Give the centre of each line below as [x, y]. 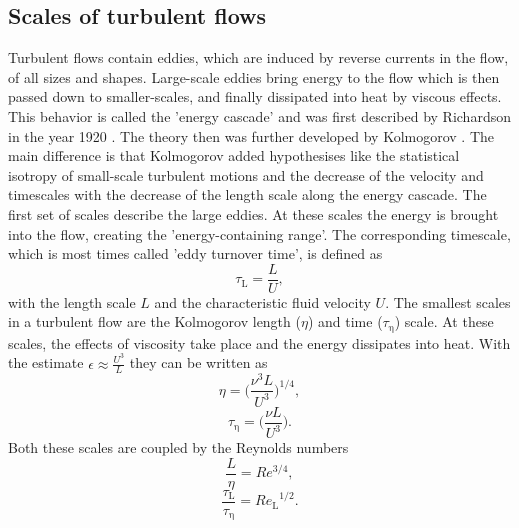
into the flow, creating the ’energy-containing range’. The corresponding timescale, [259, 233]
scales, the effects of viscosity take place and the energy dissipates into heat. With [259, 342]
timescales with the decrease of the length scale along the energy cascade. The [247, 194]
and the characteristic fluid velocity [262, 301]
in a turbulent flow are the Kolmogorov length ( [154, 321]
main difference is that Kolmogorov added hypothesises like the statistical [234, 155]
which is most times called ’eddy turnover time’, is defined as [195, 253]
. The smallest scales [448, 301]
